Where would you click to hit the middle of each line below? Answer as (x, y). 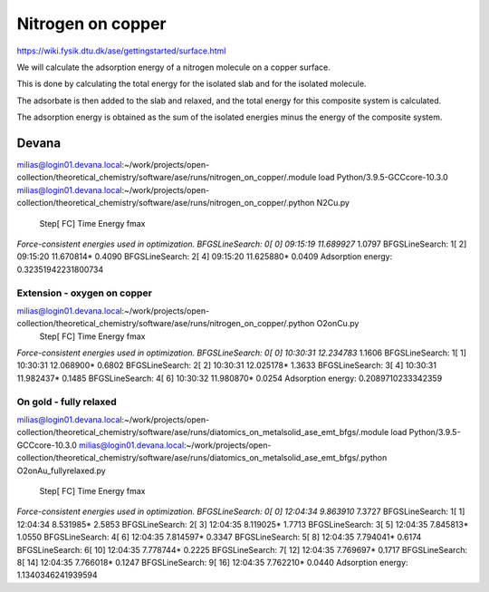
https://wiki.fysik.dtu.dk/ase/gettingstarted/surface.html (121, 51)
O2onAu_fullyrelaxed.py (61, 471)
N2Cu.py (333, 203)
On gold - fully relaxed (67, 402)
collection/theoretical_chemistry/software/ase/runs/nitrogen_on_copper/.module (167, 178)
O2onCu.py (338, 324)
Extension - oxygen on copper (85, 293)
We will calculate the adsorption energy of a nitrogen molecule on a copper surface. (173, 67)
